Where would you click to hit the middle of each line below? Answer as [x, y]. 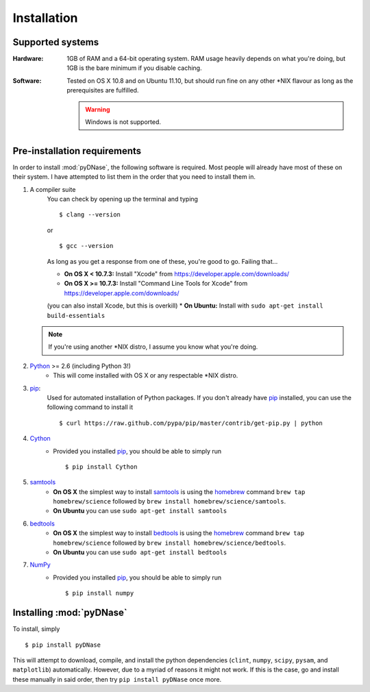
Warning [98, 109]
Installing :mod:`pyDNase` [70, 613]
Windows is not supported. [123, 122]
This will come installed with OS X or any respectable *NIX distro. [146, 375]
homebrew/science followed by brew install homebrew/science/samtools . [170, 502]
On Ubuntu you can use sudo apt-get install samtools [140, 511]
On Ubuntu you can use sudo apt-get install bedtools [140, 552]
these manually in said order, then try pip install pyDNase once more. [117, 679]
